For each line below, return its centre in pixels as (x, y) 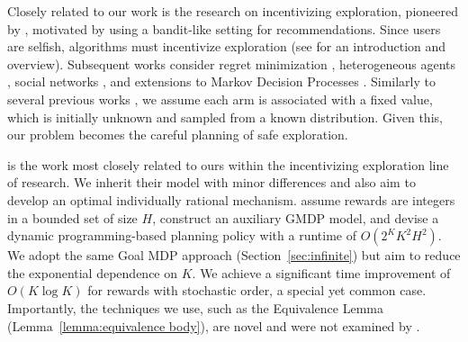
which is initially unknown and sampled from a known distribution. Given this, (225, 117)
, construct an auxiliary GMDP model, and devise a (296, 217)
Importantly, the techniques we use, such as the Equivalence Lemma (195, 307)
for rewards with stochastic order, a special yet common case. (257, 290)
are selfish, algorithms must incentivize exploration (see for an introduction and (227, 46)
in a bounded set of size (72, 217)
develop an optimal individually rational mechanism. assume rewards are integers (231, 199)
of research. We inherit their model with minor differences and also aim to (211, 182)
